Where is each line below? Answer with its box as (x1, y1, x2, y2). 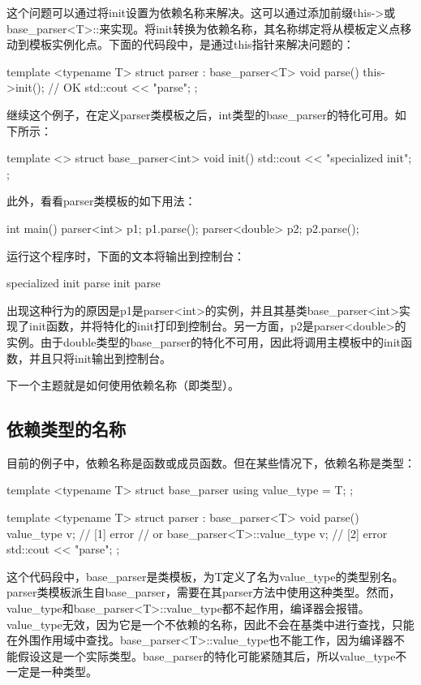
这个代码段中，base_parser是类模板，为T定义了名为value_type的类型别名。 (6, 567, 404, 584)
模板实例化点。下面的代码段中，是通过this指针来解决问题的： (28, 36, 354, 53)
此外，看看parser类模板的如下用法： (6, 192, 196, 209)
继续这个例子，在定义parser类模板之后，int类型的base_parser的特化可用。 (6, 106, 395, 123)
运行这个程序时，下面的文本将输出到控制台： (6, 247, 245, 264)
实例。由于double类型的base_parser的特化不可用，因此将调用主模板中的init (6, 333, 401, 350)
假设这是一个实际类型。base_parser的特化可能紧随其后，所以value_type (17, 647, 396, 664)
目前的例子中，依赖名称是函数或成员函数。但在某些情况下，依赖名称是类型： (6, 454, 415, 471)
